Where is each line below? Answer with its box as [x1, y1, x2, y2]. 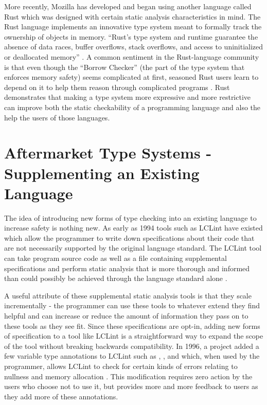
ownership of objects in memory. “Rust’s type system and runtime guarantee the [4, 31, 258, 42]
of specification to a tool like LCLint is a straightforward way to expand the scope [4, 330, 263, 341]
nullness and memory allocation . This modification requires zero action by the [4, 371, 253, 381]
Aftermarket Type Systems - [4, 142, 212, 163]
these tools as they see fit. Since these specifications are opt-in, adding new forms [4, 320, 260, 331]
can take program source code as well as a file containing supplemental [4, 253, 227, 263]
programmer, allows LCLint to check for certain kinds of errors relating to [4, 360, 238, 371]
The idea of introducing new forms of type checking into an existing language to [4, 212, 257, 223]
